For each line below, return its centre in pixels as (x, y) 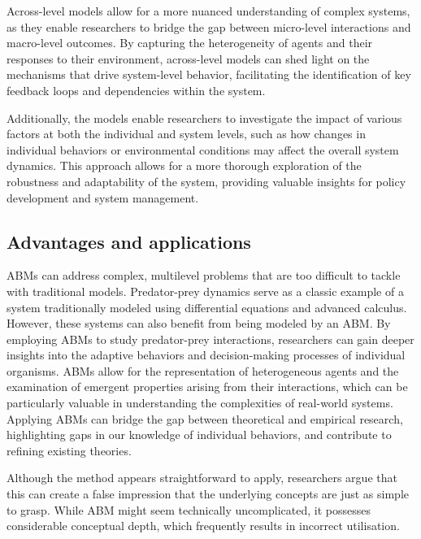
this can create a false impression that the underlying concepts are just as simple (208, 494)
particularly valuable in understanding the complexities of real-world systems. (200, 403)
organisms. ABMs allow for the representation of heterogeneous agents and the (203, 370)
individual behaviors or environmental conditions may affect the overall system (203, 149)
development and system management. (103, 197)
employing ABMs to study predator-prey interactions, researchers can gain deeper (210, 339)
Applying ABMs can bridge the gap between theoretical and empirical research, (205, 418)
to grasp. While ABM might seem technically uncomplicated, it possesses (189, 509)
